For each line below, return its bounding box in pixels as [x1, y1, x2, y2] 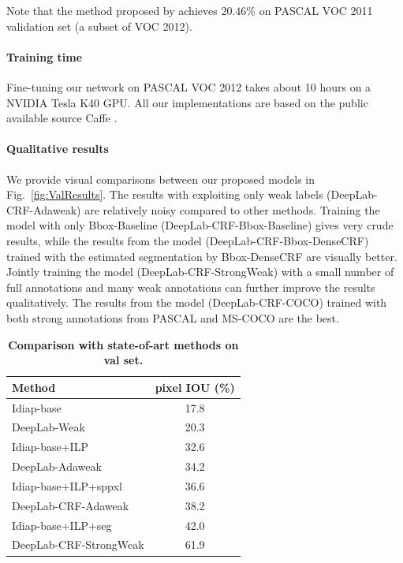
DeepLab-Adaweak [12, 458, 102, 475]
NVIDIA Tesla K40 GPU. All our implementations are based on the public [6, 94, 368, 110]
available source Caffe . [6, 110, 118, 126]
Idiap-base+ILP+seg [12, 516, 112, 533]
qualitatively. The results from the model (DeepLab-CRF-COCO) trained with [6, 294, 387, 311]
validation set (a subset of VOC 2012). [6, 17, 192, 34]
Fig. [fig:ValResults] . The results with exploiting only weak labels [6, 186, 323, 203]
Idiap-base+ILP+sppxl [12, 477, 122, 494]
